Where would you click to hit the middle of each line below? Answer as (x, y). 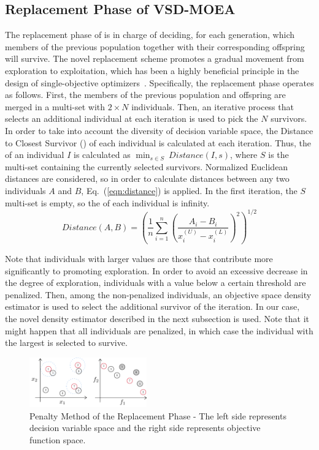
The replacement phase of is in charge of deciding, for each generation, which (150, 35)
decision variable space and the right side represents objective (145, 428)
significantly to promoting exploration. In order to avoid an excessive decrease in (156, 270)
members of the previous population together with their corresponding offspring (155, 46)
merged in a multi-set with (55, 106)
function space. (58, 439)
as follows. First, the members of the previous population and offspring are (145, 95)
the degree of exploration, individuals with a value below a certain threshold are (156, 283)
